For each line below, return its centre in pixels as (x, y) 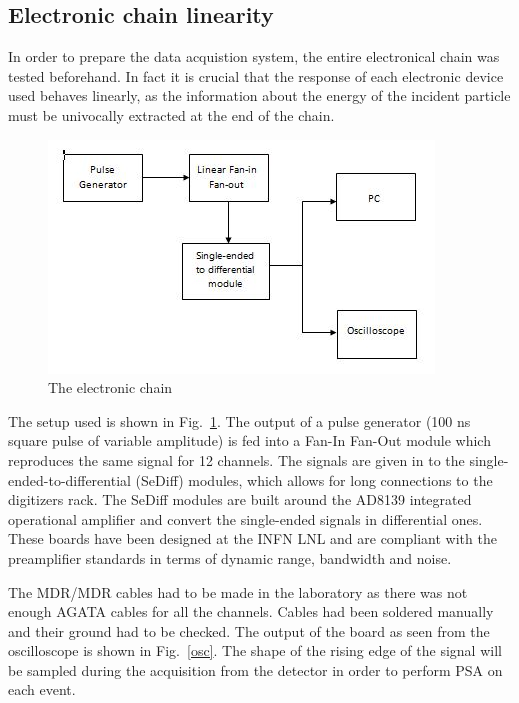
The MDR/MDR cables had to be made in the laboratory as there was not (238, 591)
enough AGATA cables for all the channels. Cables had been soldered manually (251, 611)
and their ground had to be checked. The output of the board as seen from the (249, 630)
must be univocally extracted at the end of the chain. (171, 114)
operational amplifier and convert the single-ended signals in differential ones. (245, 518)
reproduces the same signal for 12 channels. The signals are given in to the (236, 459)
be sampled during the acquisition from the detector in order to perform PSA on (255, 669)
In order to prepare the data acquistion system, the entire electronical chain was (254, 56)
